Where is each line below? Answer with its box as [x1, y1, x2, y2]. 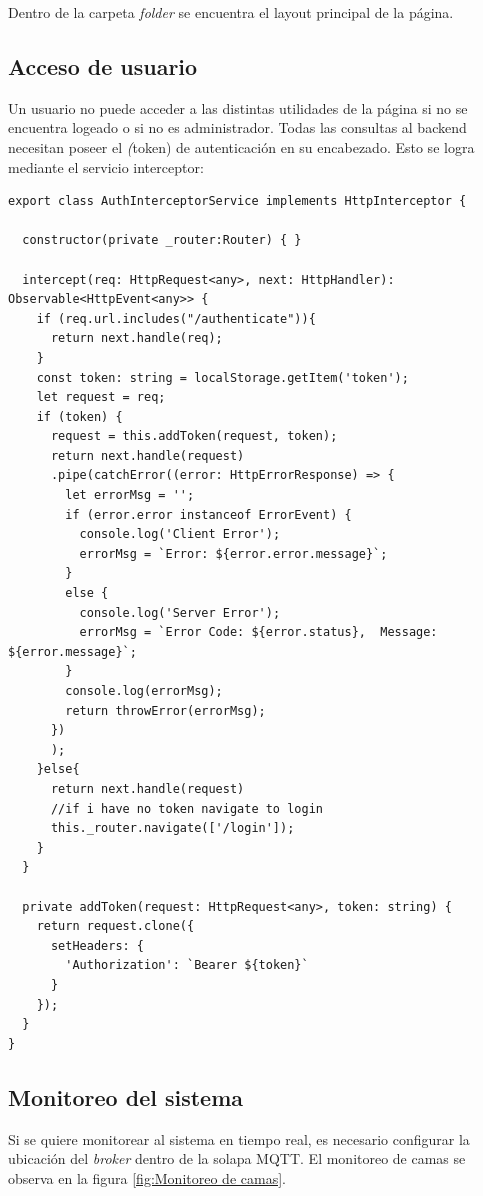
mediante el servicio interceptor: [8, 156, 204, 177]
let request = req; [36, 390, 166, 405]
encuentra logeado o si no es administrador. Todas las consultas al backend [8, 117, 467, 138]
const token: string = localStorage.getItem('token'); [36, 370, 409, 385]
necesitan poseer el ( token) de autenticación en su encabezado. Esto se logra [8, 136, 475, 157]
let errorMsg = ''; [65, 488, 195, 503]
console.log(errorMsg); [65, 684, 223, 699]
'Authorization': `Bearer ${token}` [65, 958, 309, 973]
